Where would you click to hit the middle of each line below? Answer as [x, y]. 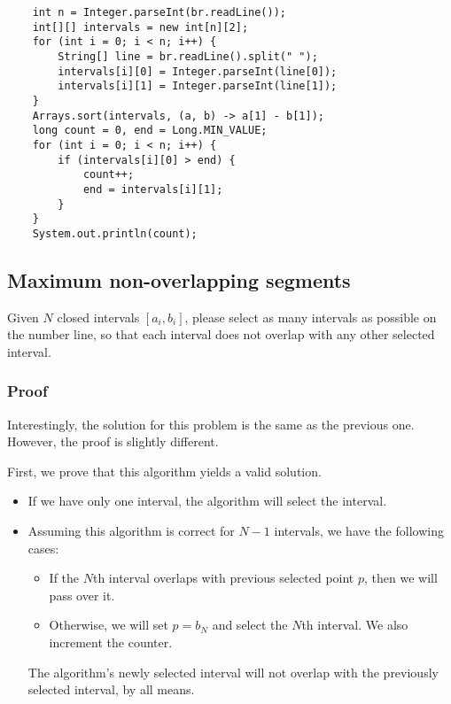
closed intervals [98, 317]
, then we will [401, 578]
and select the [250, 625]
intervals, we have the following [359, 531]
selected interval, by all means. [111, 689]
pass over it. [82, 595]
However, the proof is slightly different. [113, 441]
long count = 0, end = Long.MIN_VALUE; [150, 131]
